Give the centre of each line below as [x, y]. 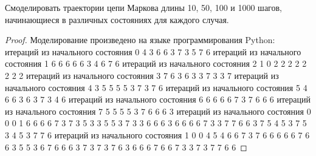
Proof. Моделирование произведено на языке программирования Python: [140, 40]
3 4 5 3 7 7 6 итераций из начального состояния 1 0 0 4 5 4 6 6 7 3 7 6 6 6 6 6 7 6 [157, 134]
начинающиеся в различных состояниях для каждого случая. [117, 19]
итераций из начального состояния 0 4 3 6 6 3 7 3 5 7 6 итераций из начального [153, 51]
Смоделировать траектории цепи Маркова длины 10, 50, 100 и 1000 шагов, [144, 7]
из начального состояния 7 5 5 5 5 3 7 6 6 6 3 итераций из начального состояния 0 [158, 111]
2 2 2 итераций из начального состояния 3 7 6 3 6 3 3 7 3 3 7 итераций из [142, 75]
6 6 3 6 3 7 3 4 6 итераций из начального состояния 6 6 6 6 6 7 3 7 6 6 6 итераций [158, 99]
